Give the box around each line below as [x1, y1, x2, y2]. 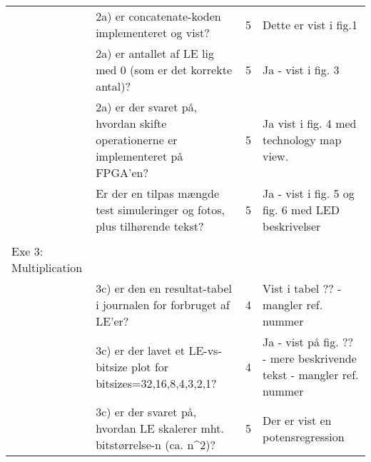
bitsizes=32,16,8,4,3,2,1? [96, 374, 217, 391]
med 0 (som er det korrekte [96, 61, 232, 78]
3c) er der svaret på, [96, 403, 197, 420]
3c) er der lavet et [96, 341, 185, 358]
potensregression [263, 428, 345, 445]
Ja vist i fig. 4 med [263, 115, 357, 131]
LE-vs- [188, 341, 222, 358]
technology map [263, 131, 342, 148]
